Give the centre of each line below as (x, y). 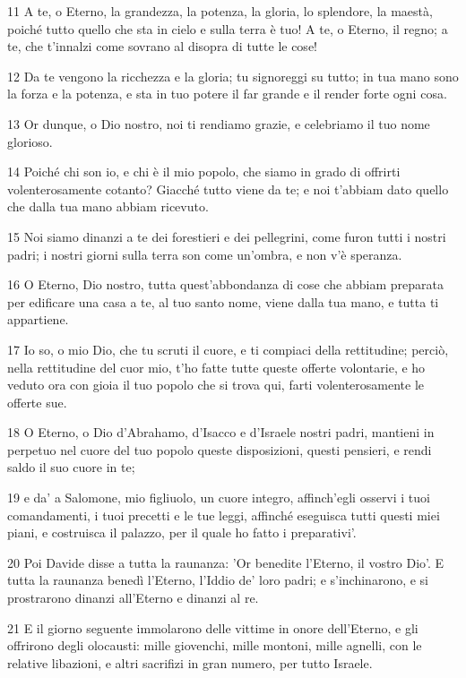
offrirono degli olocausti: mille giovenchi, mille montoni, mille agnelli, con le (215, 645)
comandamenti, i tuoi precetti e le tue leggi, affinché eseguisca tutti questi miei (224, 515)
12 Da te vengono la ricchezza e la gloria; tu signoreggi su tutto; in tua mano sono (233, 76)
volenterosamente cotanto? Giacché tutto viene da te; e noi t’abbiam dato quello (228, 189)
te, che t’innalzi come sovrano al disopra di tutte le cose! (162, 46)
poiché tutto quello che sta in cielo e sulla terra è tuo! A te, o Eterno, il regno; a (228, 28)
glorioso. (30, 141)
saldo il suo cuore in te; (71, 467)
